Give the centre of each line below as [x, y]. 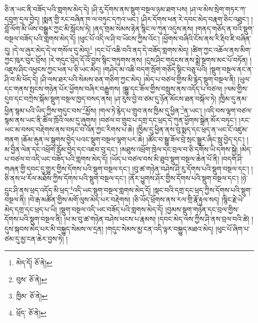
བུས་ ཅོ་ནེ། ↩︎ [31, 279]
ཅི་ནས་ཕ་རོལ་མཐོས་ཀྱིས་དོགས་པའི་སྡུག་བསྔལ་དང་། [65, 178]
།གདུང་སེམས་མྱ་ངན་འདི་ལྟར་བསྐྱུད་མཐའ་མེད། [159, 229]
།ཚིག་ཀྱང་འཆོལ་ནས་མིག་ [221, 50]
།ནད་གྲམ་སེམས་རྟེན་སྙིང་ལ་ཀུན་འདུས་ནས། [143, 29]
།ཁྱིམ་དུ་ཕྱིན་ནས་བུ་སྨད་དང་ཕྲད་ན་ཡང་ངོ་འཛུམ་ [192, 129]
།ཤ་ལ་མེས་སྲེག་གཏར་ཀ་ [218, 9]
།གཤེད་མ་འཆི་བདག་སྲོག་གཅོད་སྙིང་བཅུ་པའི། [155, 69]
